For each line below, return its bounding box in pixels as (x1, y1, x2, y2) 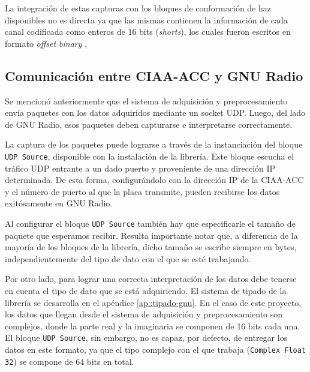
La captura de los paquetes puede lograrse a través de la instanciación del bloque (5, 138, 303, 151)
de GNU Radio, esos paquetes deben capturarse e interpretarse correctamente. (5, 118, 293, 130)
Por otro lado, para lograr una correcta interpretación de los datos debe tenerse (5, 272, 297, 285)
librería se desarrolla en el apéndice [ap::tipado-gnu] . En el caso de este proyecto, (5, 296, 302, 308)
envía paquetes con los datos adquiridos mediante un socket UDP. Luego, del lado (5, 106, 306, 119)
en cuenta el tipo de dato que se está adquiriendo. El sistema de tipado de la (5, 284, 287, 297)
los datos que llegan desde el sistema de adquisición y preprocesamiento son (5, 308, 283, 320)
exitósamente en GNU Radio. (5, 197, 113, 209)
